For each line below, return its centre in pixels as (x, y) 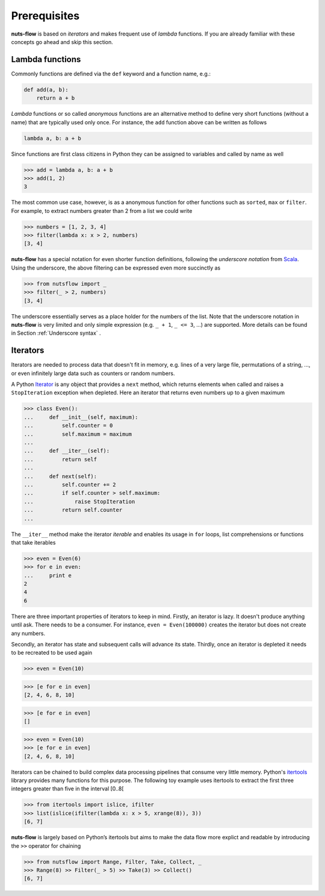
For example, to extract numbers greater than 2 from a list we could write (102, 210)
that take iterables (33, 542)
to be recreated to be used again (52, 653)
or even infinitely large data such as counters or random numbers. (93, 373)
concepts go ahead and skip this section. (62, 42)
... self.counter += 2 (70, 484)
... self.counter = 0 (68, 426)
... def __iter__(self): (67, 451)
